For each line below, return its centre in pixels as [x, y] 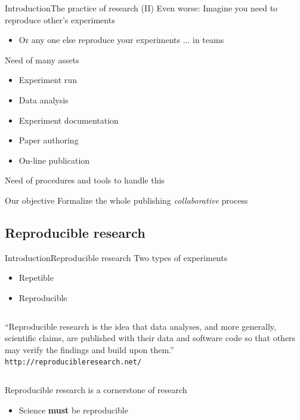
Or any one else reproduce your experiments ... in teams [121, 40]
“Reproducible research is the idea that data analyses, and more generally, [140, 326]
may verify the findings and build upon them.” [89, 349]
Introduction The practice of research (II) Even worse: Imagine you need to [141, 8]
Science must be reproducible [73, 410]
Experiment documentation [69, 120]
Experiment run [48, 80]
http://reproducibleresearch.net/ [73, 362]
